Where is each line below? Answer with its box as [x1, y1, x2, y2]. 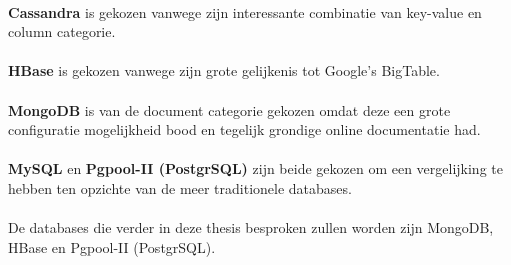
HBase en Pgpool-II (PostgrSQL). [8, 236, 216, 257]
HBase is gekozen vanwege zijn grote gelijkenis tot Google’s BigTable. [8, 60, 440, 81]
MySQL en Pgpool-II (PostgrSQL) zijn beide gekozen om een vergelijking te [8, 158, 503, 179]
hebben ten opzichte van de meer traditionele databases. [8, 177, 352, 198]
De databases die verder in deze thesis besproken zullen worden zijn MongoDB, [8, 217, 494, 238]
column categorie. [8, 21, 116, 42]
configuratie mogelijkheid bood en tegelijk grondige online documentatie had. [8, 119, 481, 140]
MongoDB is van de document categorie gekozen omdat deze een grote [8, 99, 451, 120]
